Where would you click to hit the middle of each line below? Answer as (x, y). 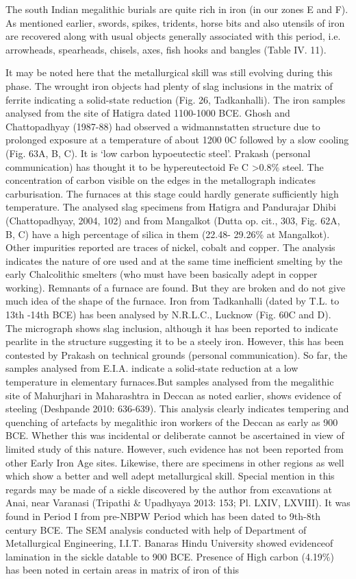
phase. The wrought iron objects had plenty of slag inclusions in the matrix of (169, 85)
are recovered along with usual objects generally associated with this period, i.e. (173, 36)
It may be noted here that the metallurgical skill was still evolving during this (169, 72)
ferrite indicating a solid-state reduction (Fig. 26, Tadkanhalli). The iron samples (176, 99)
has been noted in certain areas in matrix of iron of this (123, 570)
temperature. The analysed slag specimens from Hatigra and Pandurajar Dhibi (171, 207)
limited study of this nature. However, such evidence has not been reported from (175, 449)
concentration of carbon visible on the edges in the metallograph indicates (161, 180)
